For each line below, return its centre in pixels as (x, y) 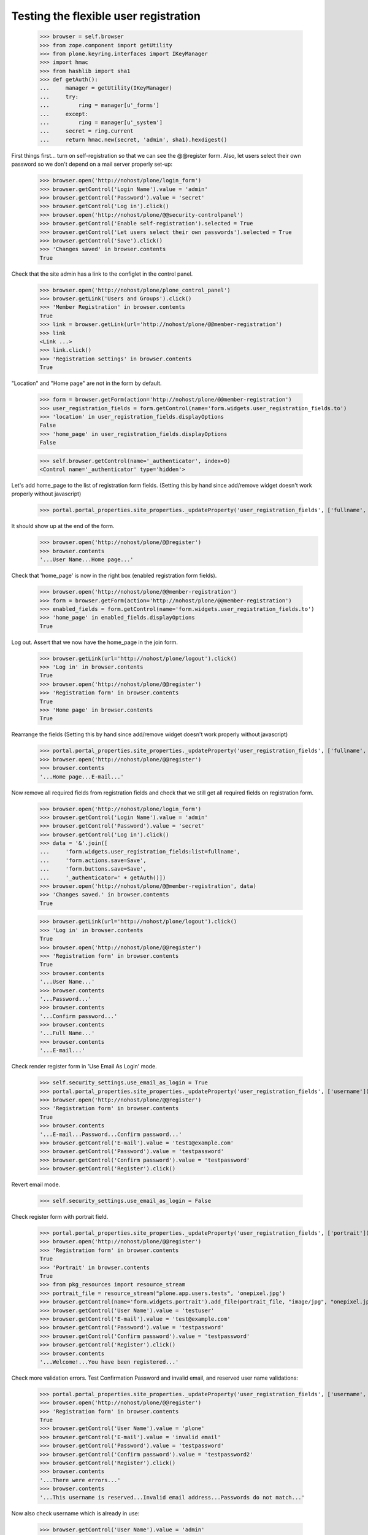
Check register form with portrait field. (60, 1217)
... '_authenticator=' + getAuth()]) (103, 877)
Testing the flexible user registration (106, 16)
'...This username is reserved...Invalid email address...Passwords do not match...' (172, 1497)
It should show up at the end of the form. (63, 526)
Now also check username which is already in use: (75, 1513)
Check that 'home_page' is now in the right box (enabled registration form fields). (114, 576)
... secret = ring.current (87, 131)
